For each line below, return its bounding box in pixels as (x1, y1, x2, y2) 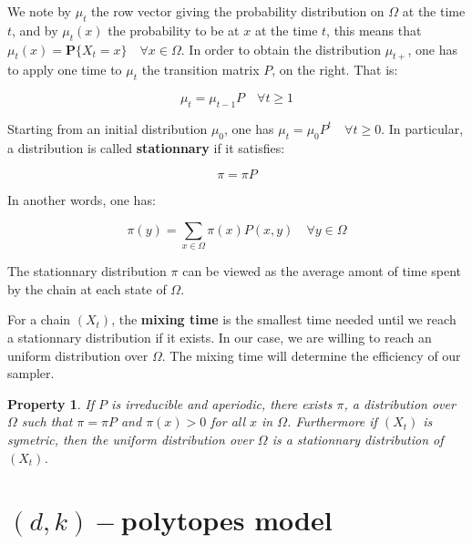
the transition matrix (141, 60, 260, 79)
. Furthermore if (287, 412, 377, 431)
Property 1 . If (7, 394, 95, 413)
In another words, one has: (7, 190, 156, 210)
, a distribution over (344, 394, 456, 413)
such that (21, 412, 73, 431)
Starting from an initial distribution (7, 118, 208, 138)
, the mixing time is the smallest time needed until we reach (111, 310, 457, 329)
